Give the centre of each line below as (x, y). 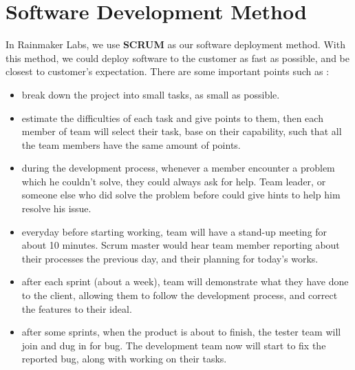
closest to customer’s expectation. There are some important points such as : (168, 71)
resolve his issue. (56, 208)
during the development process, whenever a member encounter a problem (178, 168)
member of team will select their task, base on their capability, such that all (182, 131)
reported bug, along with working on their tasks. (124, 359)
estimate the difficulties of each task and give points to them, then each (172, 117)
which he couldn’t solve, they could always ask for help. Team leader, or (174, 181)
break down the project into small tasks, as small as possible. (151, 94)
